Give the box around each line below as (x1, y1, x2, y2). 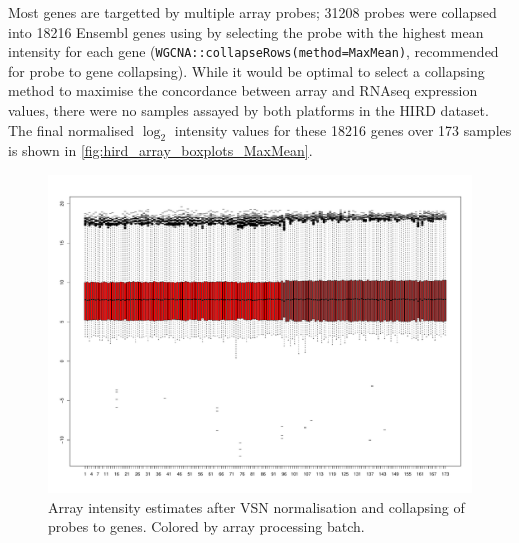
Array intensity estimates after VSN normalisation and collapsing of (48, 496, 465, 517)
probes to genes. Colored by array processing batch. (48, 516, 365, 537)
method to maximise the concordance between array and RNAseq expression (8, 80, 478, 101)
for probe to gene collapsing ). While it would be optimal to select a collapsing (8, 60, 485, 81)
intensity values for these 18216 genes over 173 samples (174, 119, 512, 140)
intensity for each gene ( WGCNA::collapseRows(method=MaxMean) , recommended (8, 41, 499, 62)
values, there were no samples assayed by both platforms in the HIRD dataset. (8, 100, 489, 121)
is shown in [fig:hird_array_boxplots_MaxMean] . (8, 140, 313, 161)
